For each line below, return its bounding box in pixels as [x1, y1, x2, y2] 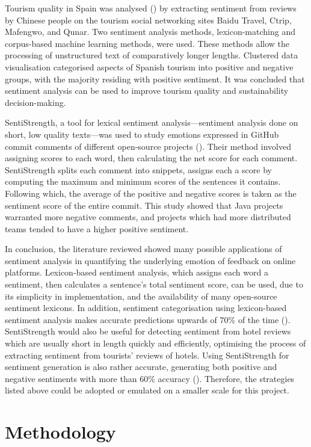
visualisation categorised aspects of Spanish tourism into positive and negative [5, 60, 294, 73]
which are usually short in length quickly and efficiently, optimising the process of [5, 337, 306, 350]
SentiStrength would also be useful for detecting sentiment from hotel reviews [5, 325, 291, 338]
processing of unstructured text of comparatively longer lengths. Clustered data [5, 49, 298, 61]
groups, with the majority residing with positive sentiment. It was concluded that [5, 72, 305, 85]
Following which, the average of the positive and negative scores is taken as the [5, 187, 297, 199]
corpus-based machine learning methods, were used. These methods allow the [5, 37, 290, 49]
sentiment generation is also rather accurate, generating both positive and [5, 360, 277, 373]
